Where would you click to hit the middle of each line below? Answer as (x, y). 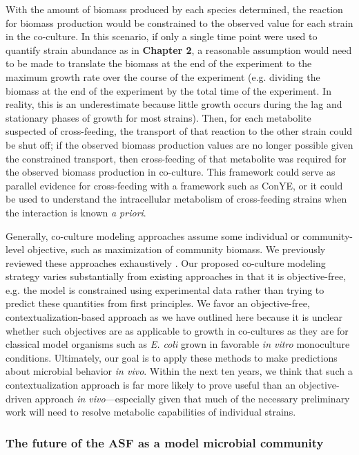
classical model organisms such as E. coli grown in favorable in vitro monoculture (178, 344)
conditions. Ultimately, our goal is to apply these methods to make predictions (172, 357)
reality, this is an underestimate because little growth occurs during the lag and (174, 104)
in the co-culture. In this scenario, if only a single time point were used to (162, 36)
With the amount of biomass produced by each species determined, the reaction (174, 9)
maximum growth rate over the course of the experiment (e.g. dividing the (163, 76)
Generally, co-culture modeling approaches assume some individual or (153, 235)
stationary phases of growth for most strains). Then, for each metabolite (158, 117)
